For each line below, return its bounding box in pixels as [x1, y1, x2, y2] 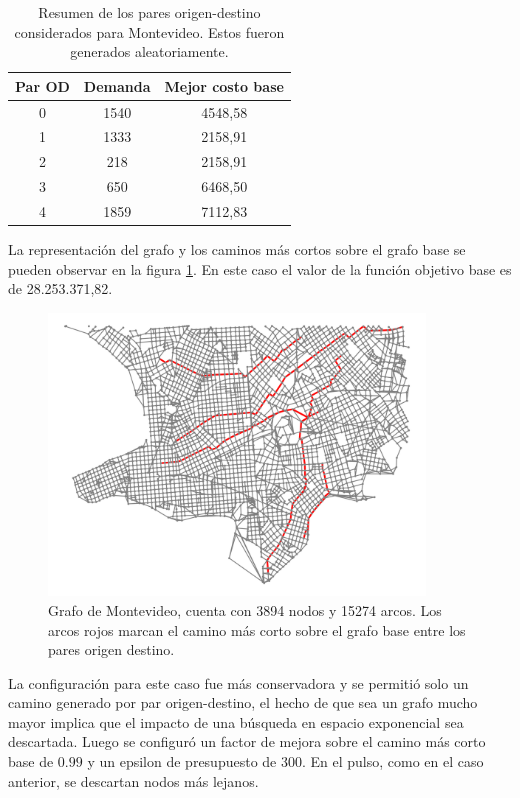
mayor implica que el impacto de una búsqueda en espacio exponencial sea [8, 711, 464, 732]
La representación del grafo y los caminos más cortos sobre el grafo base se [8, 239, 466, 260]
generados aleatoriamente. [70, 41, 229, 62]
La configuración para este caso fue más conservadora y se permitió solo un [8, 672, 469, 693]
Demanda [83, 75, 151, 96]
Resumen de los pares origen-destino [38, 2, 261, 22]
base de [8, 751, 54, 772]
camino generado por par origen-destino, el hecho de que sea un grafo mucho [8, 692, 478, 713]
